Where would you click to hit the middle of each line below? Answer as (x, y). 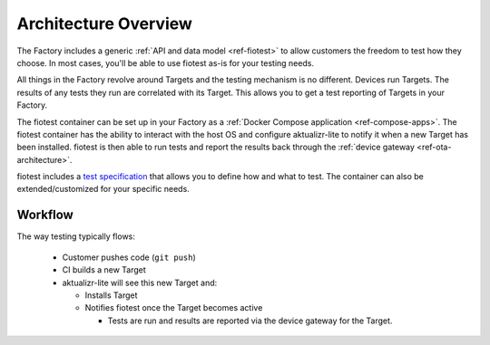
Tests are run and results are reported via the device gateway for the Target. (250, 321)
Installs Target (111, 295)
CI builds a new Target (104, 270)
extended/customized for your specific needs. (103, 189)
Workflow (45, 215)
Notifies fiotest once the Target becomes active (174, 308)
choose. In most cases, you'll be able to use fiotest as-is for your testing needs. (166, 62)
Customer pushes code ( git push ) (129, 257)
